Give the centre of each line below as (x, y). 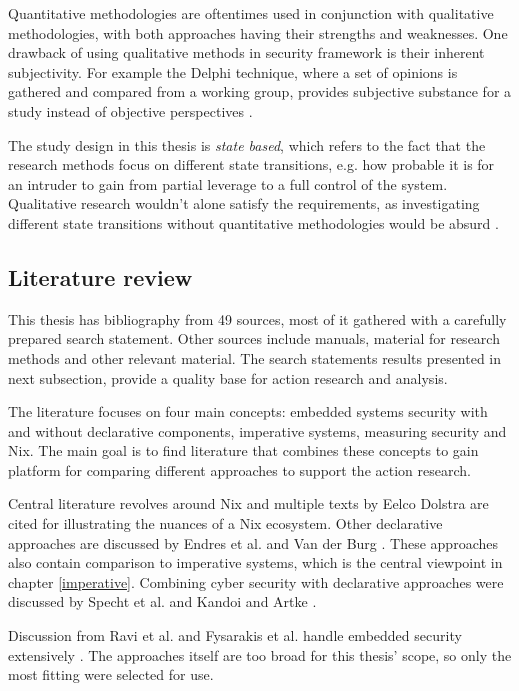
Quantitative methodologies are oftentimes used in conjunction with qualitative (251, 13)
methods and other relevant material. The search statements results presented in (255, 357)
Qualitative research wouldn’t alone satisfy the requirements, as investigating (244, 203)
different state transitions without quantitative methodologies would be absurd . (253, 222)
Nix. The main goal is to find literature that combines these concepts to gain (243, 450)
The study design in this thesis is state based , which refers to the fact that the (247, 144)
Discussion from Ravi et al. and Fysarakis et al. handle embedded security (235, 635)
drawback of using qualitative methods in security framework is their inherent (246, 52)
